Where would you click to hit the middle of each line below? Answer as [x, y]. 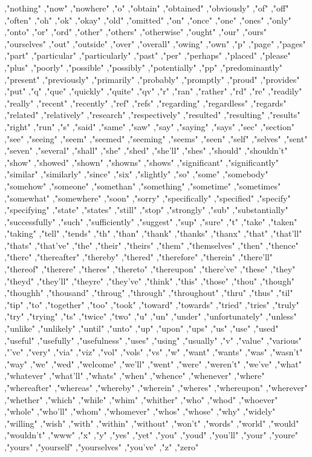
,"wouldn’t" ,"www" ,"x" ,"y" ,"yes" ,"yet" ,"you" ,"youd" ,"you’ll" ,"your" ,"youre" [151, 435]
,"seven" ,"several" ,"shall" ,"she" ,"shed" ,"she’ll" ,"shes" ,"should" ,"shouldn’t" [146, 150]
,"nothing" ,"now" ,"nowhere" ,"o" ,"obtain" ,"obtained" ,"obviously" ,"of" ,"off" [147, 8]
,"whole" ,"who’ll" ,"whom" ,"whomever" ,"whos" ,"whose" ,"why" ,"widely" [140, 411]
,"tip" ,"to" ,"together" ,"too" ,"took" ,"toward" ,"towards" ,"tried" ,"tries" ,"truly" [152, 304]
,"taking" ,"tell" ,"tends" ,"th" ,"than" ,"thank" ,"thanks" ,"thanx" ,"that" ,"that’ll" [153, 233]
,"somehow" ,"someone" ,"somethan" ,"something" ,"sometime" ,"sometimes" [143, 186]
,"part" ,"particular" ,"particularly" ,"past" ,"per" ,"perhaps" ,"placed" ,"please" [148, 55]
